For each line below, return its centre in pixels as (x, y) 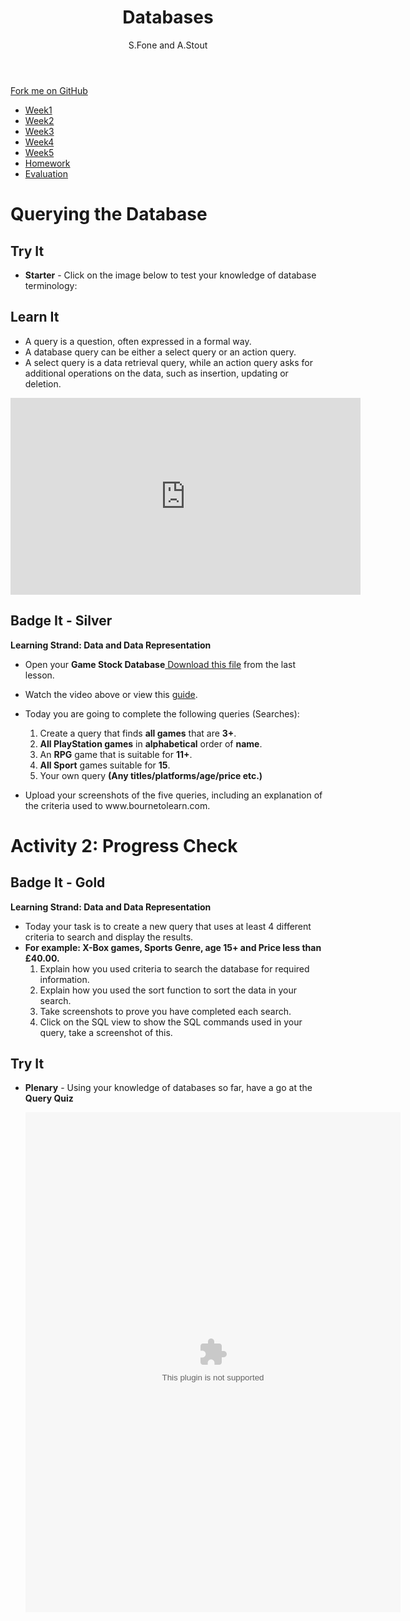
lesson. (39, 675)
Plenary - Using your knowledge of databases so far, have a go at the (168, 1088)
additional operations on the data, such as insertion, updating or (156, 373)
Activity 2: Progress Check (124, 845)
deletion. (43, 383)
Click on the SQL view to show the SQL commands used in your (171, 1022)
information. (64, 979)
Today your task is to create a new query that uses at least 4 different (168, 926)
